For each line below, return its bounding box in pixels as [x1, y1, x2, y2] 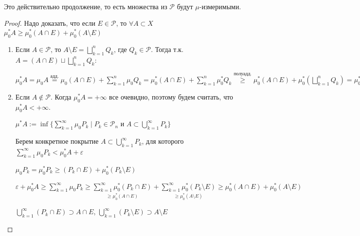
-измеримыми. [199, 1, 241, 11]
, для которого [142, 136, 184, 146]
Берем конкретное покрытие [15, 136, 99, 146]
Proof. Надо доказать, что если [4, 17, 95, 28]
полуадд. [234, 71, 252, 77]
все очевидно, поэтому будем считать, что [109, 91, 234, 101]
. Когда [50, 91, 72, 101]
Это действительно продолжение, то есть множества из [4, 1, 167, 11]
